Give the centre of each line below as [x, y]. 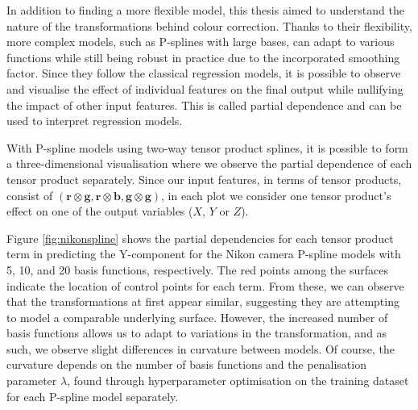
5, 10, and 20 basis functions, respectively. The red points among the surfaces [197, 269]
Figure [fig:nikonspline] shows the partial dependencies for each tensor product [200, 238]
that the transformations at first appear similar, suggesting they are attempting [203, 301]
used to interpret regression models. [95, 121]
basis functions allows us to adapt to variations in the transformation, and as [197, 333]
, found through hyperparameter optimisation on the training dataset [238, 381]
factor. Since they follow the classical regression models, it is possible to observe [204, 73]
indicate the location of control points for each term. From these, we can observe [205, 285]
